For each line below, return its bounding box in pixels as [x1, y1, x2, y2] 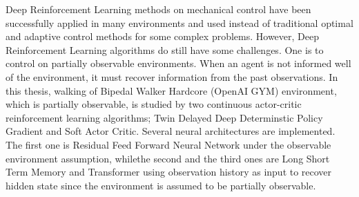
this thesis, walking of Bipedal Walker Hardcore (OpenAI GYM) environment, [6, 83, 337, 97]
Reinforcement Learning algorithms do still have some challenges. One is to [6, 42, 324, 57]
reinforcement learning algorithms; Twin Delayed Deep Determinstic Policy [6, 110, 323, 124]
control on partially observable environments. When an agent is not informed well [6, 56, 351, 71]
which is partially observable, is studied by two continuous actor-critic [6, 97, 302, 111]
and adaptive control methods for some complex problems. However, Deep [6, 29, 319, 44]
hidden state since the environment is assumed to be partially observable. [6, 178, 316, 192]
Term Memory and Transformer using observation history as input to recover [6, 165, 332, 179]
